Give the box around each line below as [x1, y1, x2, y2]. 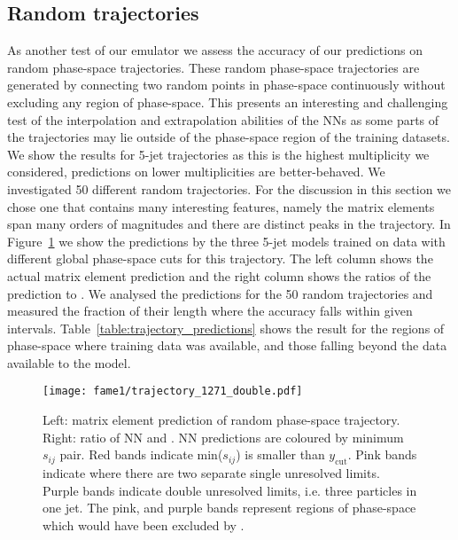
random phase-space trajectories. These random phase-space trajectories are [7, 58, 420, 76]
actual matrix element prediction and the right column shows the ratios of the [7, 266, 431, 285]
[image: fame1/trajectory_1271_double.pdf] [43, 385, 303, 398]
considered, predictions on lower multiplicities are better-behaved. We [7, 162, 385, 181]
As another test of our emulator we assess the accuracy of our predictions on [7, 41, 423, 59]
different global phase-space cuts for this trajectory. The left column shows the [7, 249, 433, 268]
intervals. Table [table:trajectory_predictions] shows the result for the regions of [7, 318, 445, 337]
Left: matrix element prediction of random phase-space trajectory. [43, 411, 400, 429]
